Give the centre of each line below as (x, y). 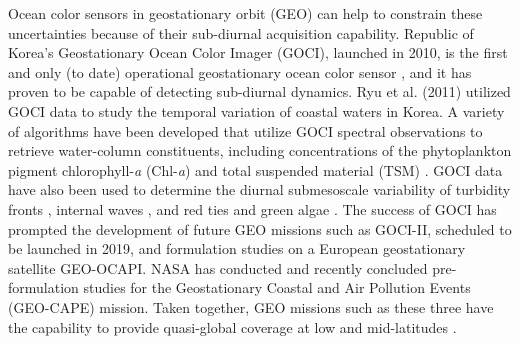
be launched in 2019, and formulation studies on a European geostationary (237, 248)
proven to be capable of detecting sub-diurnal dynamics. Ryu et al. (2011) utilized (259, 91)
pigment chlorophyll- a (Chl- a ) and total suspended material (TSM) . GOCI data (255, 169)
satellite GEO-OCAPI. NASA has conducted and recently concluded (218, 267)
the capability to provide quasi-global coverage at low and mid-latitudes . (232, 326)
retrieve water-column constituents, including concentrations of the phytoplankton (260, 150)
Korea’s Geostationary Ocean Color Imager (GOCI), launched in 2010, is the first (258, 52)
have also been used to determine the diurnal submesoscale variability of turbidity (259, 189)
